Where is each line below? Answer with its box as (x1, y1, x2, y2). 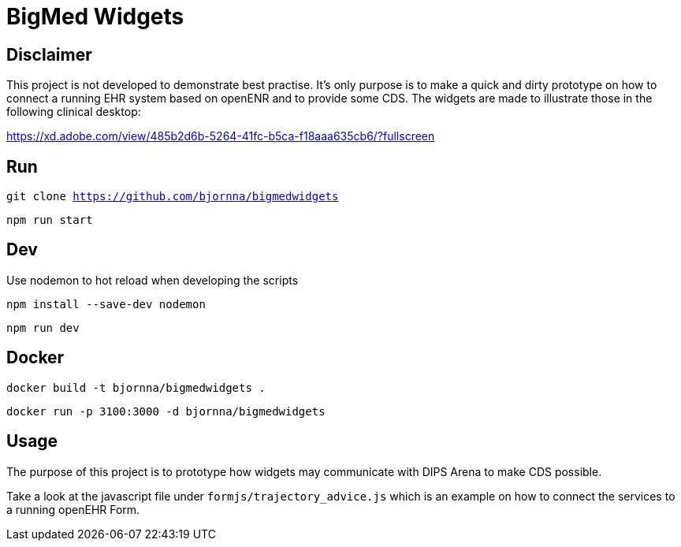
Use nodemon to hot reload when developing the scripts (6, 273, 299, 287)
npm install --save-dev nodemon (6, 297, 206, 311)
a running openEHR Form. (6, 502, 140, 516)
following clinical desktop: (6, 105, 141, 119)
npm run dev (6, 321, 80, 334)
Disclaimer (6, 44, 92, 65)
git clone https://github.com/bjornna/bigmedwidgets (6, 190, 339, 203)
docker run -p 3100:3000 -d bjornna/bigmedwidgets (6, 404, 326, 418)
